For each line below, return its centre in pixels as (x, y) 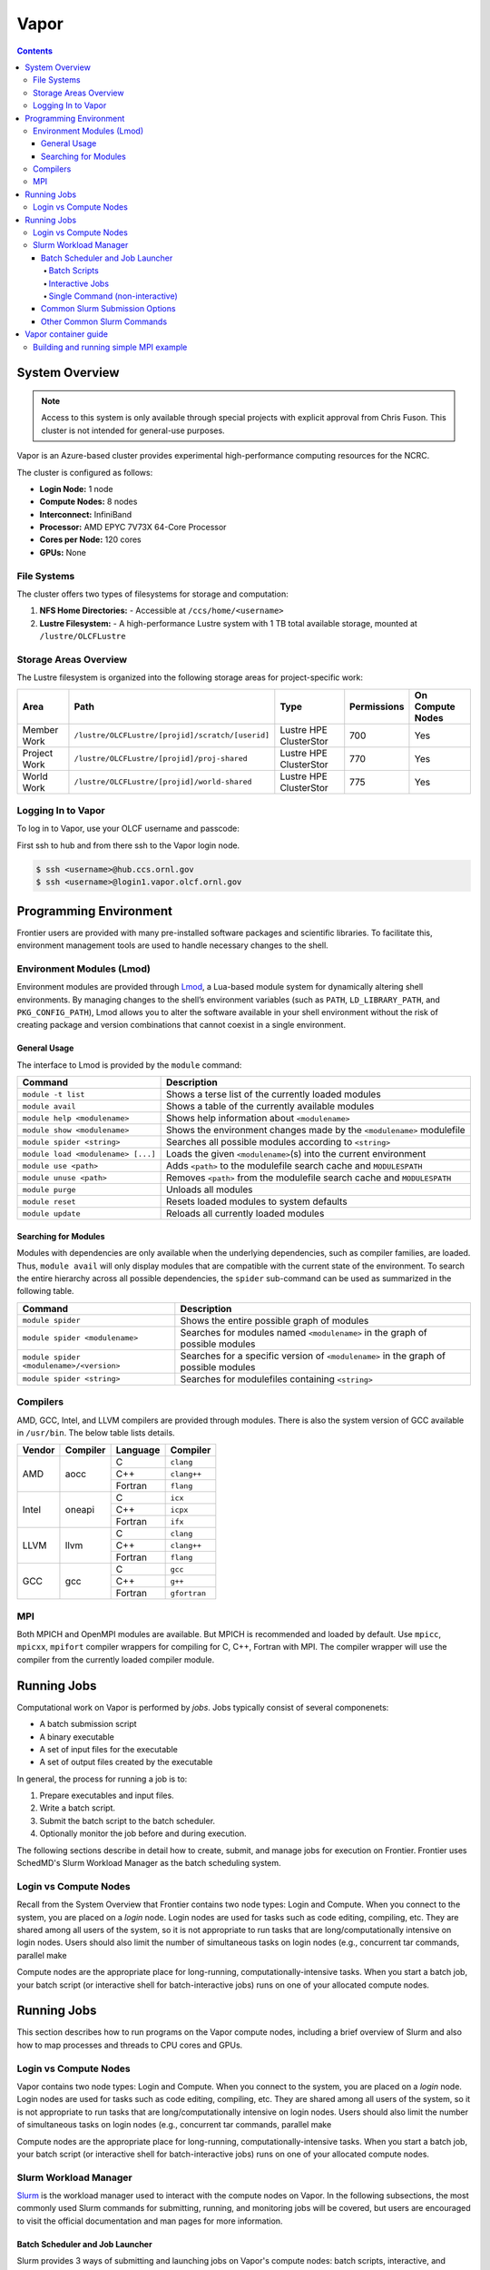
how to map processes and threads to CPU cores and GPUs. (130, 2045)
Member (40, 729)
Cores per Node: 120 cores (90, 539)
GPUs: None (63, 552)
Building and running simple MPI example (110, 347)
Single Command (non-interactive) (113, 296)
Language (138, 1450)
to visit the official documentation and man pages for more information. (150, 2221)
